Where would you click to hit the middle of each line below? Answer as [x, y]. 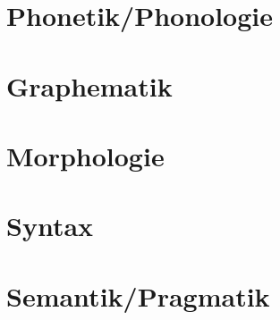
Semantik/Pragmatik [138, 295]
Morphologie [85, 155]
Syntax [50, 226]
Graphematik [89, 85]
